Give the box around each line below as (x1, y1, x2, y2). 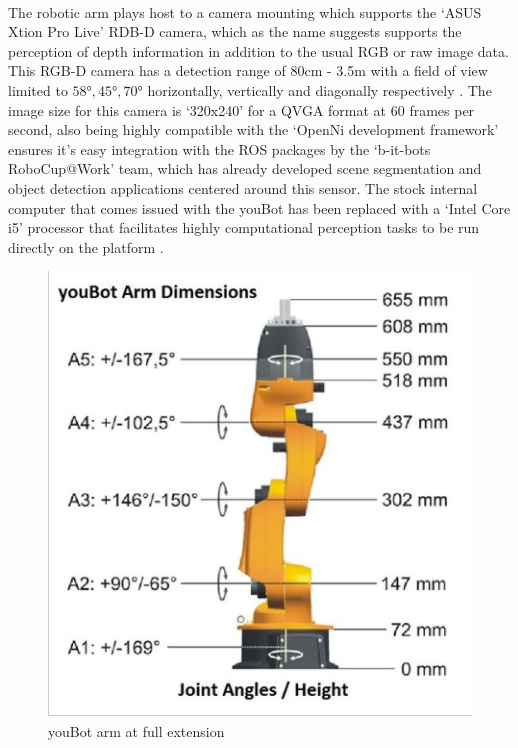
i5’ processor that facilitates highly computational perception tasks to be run (8, 217, 480, 238)
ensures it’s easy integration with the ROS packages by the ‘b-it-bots (8, 138, 431, 159)
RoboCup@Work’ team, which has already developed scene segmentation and (8, 158, 482, 179)
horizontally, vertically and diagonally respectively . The (147, 79, 492, 100)
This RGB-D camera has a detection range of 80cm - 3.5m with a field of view (8, 60, 488, 81)
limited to (8, 79, 68, 100)
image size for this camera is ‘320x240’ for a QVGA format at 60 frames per (8, 99, 475, 120)
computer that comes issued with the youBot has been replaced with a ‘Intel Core (8, 197, 511, 218)
